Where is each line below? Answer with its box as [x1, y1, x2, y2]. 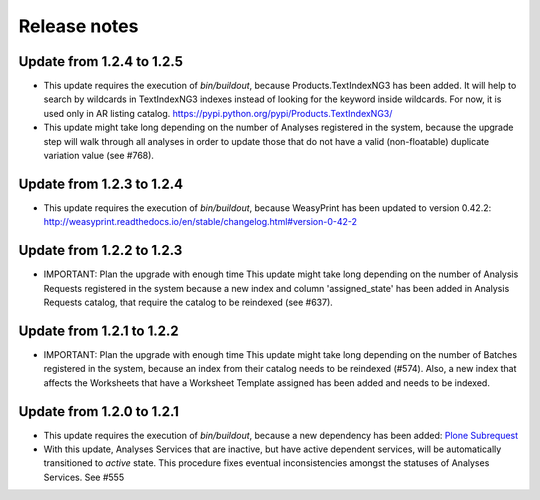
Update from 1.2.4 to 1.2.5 [18, 53, 184, 70]
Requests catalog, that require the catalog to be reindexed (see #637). [43, 296, 334, 308]
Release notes [18, 15, 139, 37]
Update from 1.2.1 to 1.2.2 [18, 322, 179, 339]
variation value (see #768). [43, 150, 155, 162]
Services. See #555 [43, 471, 125, 483]
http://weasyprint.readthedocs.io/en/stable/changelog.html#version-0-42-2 [43, 216, 357, 228]
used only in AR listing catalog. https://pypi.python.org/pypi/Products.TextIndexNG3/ [43, 107, 393, 119]
